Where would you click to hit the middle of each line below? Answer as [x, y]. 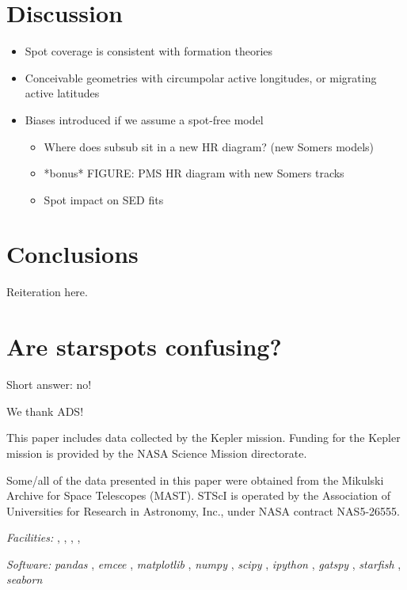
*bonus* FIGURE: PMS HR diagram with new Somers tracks [194, 173]
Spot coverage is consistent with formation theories [149, 51]
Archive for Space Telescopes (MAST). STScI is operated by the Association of [199, 495]
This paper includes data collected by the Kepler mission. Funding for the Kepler [203, 438]
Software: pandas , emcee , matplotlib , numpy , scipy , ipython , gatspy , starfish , [204, 563]
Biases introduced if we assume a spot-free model [144, 119]
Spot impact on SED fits [104, 199]
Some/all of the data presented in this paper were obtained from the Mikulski [195, 480]
